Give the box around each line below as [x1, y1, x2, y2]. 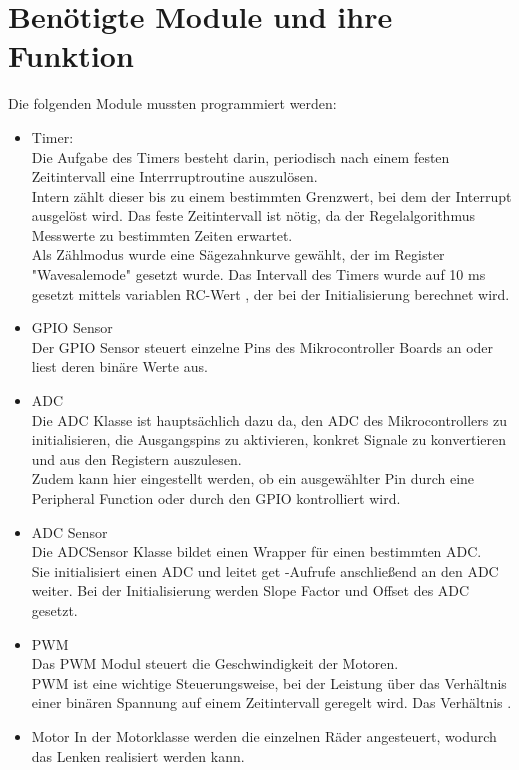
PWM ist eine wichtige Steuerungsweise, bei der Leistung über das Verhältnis [31, 672, 507, 693]
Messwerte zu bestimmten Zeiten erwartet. [31, 224, 293, 245]
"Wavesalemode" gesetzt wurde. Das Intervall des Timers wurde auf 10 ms [31, 264, 486, 285]
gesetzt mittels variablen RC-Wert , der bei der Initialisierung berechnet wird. [31, 283, 510, 304]
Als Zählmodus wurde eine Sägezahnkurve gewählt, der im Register [31, 244, 445, 265]
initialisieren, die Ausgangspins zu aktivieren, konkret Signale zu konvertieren [31, 429, 507, 450]
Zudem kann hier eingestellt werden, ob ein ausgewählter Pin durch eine [31, 468, 475, 489]
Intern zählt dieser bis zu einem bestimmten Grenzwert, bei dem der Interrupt [31, 185, 512, 206]
